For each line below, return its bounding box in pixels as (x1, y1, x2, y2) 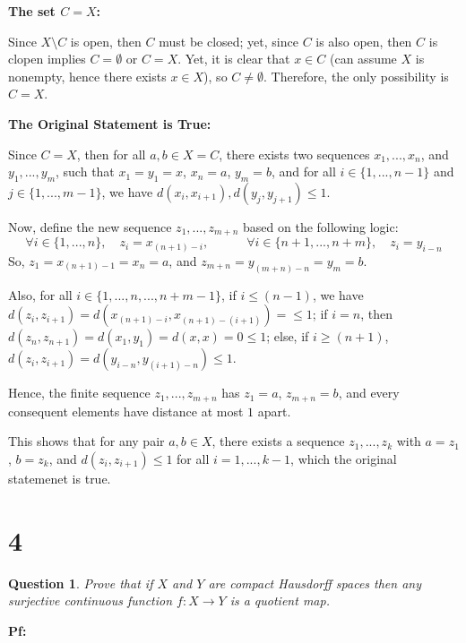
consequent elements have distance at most (8, 401, 244, 420)
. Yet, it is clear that (177, 49, 290, 68)
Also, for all (8, 285, 73, 304)
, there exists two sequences (219, 144, 370, 163)
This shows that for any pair (8, 432, 165, 450)
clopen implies (8, 49, 86, 68)
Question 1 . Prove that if (8, 573, 153, 592)
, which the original (290, 450, 397, 468)
